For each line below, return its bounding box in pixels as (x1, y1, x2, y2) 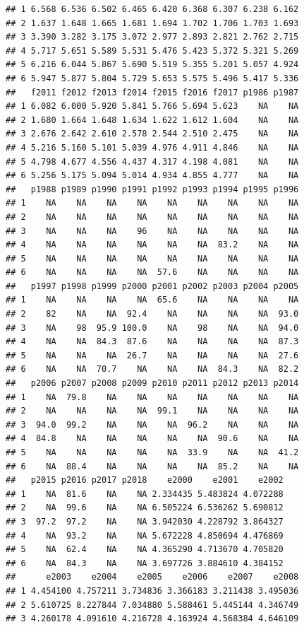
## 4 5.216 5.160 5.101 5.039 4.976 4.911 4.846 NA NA (6, 142, 299, 153)
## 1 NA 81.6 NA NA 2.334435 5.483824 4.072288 (6, 488, 284, 499)
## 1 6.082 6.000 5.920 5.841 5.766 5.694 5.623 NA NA (6, 101, 299, 112)
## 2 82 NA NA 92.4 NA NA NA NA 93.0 (6, 309, 299, 320)
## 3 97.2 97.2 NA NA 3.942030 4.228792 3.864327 (6, 516, 284, 527)
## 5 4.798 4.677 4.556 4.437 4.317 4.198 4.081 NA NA (6, 156, 299, 167)
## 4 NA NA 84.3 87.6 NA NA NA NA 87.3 (6, 336, 299, 347)
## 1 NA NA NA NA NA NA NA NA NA (6, 198, 299, 209)
